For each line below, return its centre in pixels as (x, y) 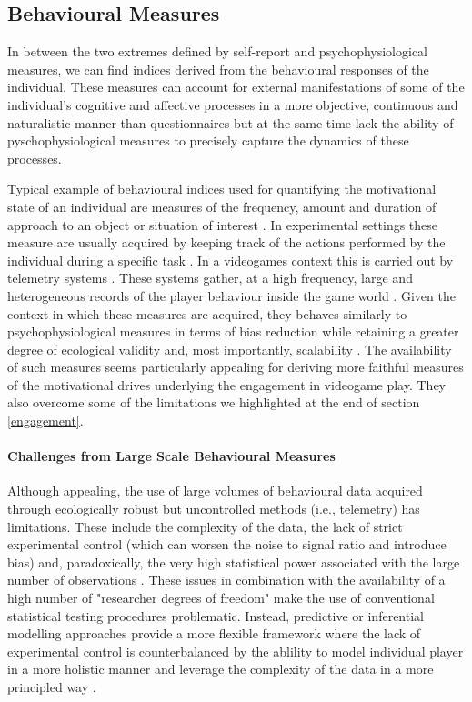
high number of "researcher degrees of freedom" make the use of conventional (221, 598)
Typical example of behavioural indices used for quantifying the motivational (222, 189)
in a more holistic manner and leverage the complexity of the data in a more (221, 669)
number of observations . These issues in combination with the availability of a (226, 580)
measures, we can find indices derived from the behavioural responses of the (218, 69)
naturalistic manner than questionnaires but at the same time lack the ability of (231, 122)
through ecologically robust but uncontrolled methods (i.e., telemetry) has (214, 509)
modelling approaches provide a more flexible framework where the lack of (214, 633)
